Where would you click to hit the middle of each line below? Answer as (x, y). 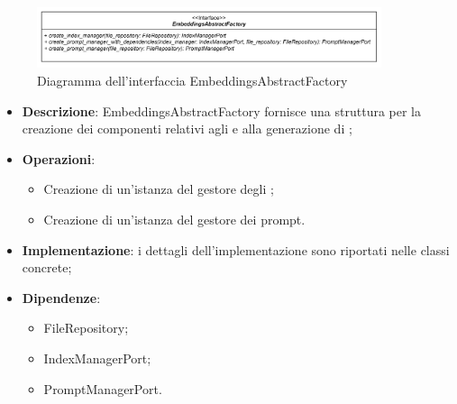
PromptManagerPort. (103, 388)
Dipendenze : (61, 297)
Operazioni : (59, 158)
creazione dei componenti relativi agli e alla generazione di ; (187, 129)
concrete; (47, 267)
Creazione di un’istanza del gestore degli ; (159, 189)
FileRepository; (86, 328)
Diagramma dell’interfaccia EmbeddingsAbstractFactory (192, 81)
